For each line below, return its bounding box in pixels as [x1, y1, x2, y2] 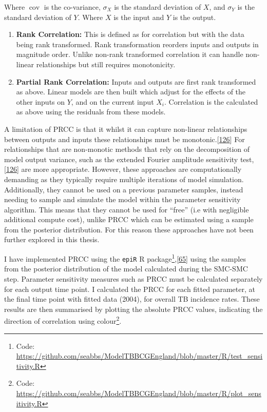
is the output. [173, 11, 216, 22]
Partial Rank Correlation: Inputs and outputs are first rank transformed [16, 76, 256, 87]
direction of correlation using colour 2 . [4, 314, 122, 326]
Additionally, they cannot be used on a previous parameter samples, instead [4, 184, 243, 194]
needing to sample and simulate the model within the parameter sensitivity [4, 194, 241, 205]
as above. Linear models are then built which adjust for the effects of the [16, 86, 246, 97]
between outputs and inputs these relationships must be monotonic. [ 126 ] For [4, 133, 245, 144]
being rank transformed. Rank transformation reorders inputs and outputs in [16, 38, 259, 49]
